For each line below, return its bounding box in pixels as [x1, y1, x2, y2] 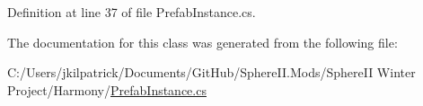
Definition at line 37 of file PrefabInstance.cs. [7, 3, 256, 21]
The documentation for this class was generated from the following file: [7, 32, 398, 51]
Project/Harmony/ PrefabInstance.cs [7, 80, 207, 99]
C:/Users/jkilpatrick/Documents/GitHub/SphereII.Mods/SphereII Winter [7, 63, 416, 82]
